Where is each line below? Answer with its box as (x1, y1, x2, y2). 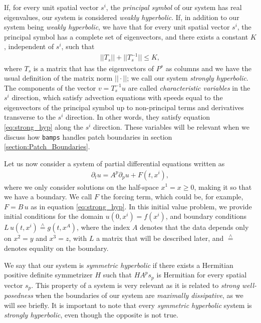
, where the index (77, 222, 130, 232)
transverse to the (4, 112, 56, 122)
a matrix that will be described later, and (96, 233, 224, 243)
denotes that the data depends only (140, 222, 249, 232)
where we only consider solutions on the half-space (4, 181, 159, 192)
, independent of (4, 41, 54, 52)
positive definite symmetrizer (4, 269, 93, 280)
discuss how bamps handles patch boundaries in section (4, 131, 172, 142)
